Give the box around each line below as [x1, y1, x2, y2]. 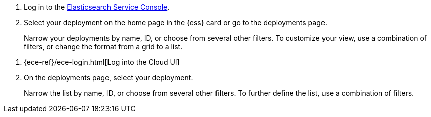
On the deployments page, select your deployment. [24, 73, 193, 82]
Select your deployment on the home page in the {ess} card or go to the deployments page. [24, 18, 327, 27]
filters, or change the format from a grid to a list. [24, 42, 183, 51]
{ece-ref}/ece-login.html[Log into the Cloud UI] [24, 58, 180, 66]
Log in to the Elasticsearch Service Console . [24, 3, 170, 11]
